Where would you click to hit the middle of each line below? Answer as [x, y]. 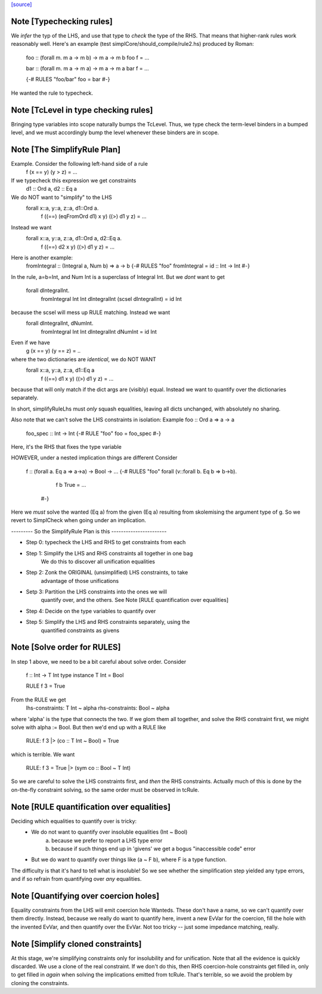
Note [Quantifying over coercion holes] [85, 896]
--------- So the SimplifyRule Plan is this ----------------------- [89, 531]
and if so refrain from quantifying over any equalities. [76, 879]
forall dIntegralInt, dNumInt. [60, 323]
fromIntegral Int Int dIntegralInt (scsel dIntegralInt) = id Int [111, 299]
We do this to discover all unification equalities [98, 561]
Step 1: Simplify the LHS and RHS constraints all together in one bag [109, 553]
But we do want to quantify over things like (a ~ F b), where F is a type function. [129, 860]
